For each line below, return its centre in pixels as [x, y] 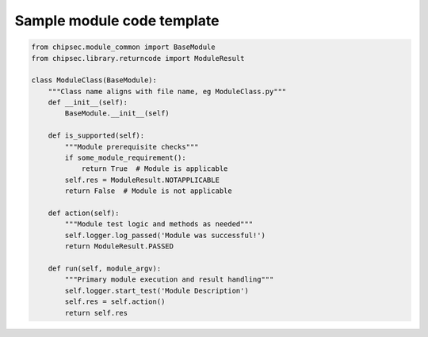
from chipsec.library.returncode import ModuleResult [138, 58]
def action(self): [84, 213]
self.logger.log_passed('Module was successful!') [165, 235]
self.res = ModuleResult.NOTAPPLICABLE [142, 180]
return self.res [96, 313]
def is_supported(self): [96, 136]
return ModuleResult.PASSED [119, 246]
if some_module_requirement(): [125, 158]
